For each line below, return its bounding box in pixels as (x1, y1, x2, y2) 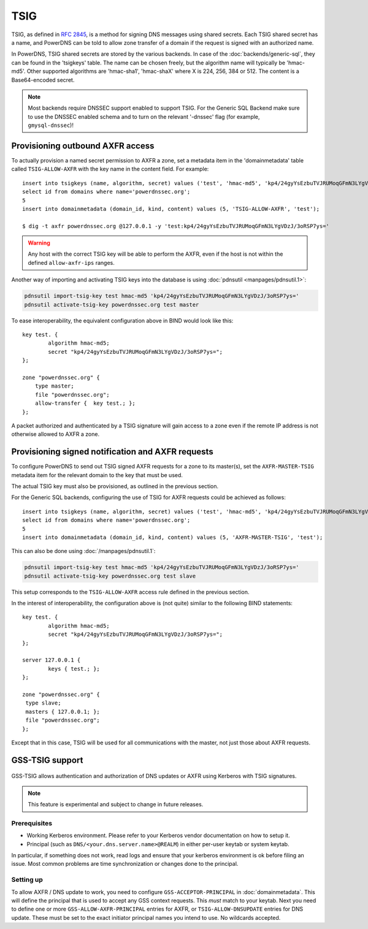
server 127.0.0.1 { (22, 657, 81, 663)
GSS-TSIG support (11, 755, 83, 765)
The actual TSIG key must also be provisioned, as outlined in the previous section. (11, 483, 219, 490)
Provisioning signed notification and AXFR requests (11, 446, 214, 457)
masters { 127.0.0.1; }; (25, 708, 101, 715)
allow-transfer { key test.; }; (34, 400, 136, 407)
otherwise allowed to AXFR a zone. (11, 430, 100, 438)
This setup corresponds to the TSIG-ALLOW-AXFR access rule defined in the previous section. (11, 588, 250, 595)
